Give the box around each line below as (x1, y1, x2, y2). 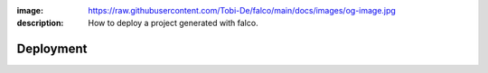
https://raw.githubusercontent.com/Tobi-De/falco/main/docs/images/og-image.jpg (88, 5, 397, 15)
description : (16, 18, 64, 29)
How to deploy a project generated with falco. (88, 18, 258, 29)
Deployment (16, 41, 88, 57)
